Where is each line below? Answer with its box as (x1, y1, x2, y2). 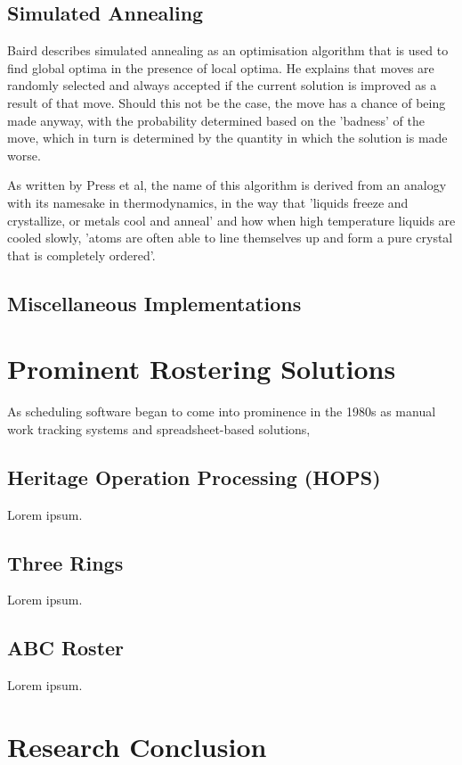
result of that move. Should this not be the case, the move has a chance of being (7, 93, 446, 111)
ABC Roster (7, 634, 125, 662)
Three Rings (7, 548, 124, 576)
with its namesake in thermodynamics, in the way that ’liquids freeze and (7, 193, 409, 211)
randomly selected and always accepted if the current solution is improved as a (7, 76, 437, 95)
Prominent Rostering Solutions (7, 350, 396, 387)
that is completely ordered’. (7, 245, 156, 264)
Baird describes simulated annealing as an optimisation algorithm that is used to (7, 41, 449, 60)
